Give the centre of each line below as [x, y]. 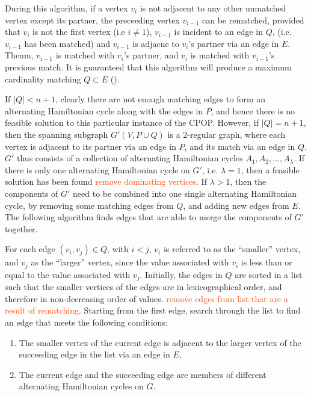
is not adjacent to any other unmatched [213, 8]
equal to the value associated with [68, 274]
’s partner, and [151, 55]
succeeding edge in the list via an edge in [94, 354]
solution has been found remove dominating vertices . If [106, 181]
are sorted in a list [269, 274]
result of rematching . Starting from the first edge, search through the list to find [153, 310]
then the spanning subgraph [57, 134]
